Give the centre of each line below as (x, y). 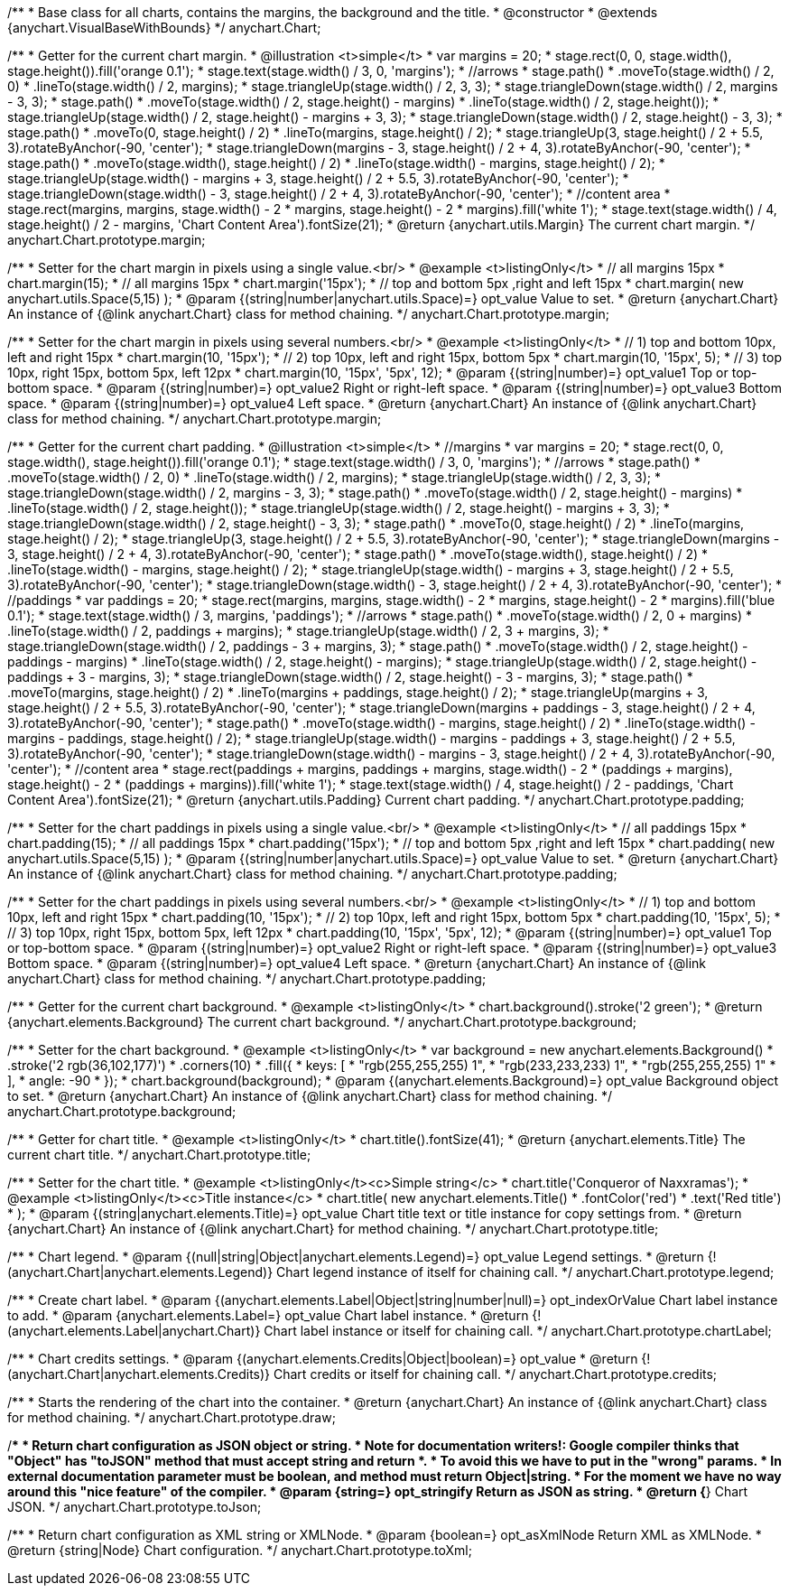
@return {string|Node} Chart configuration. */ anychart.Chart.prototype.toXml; (240, 1550)
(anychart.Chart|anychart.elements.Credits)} (139, 1374)
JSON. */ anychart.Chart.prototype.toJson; (135, 1507)
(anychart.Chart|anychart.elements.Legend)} (140, 1272)
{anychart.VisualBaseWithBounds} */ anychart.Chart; (164, 28)
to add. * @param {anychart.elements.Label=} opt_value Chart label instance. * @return (268, 1315)
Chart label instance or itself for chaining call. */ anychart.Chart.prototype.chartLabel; (518, 1331)
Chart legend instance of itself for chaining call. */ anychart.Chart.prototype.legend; (525, 1272)
